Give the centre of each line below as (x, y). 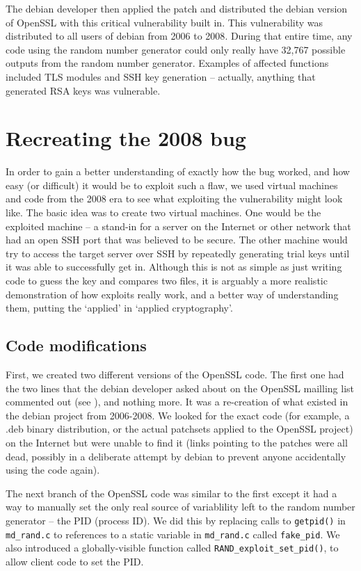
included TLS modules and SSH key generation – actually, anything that (161, 76)
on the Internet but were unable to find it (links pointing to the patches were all (177, 442)
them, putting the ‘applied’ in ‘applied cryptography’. (119, 308)
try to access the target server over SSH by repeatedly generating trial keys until (178, 253)
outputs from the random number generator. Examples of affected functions (167, 63)
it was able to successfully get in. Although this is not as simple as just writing (174, 267)
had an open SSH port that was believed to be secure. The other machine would (177, 240)
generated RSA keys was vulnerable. (83, 90)
